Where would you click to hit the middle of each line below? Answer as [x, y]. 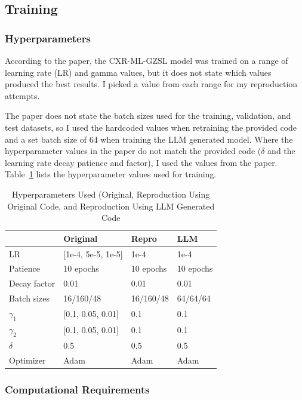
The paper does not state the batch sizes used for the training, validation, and [148, 116]
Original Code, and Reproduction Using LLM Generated [111, 206]
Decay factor [32, 283]
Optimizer [27, 360]
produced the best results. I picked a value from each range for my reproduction [151, 84]
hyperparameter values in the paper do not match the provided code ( [133, 151]
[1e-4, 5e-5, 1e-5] [93, 253]
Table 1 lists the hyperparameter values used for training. [111, 174]
